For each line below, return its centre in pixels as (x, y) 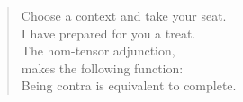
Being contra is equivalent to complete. (129, 85)
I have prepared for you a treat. (108, 33)
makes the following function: (102, 68)
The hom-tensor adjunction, (98, 51)
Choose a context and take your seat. (124, 15)
